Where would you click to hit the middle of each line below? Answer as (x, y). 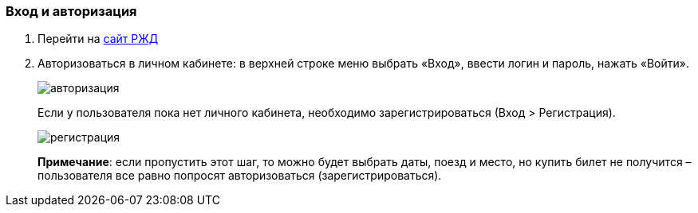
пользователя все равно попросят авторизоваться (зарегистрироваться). (240, 176)
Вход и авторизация (71, 11)
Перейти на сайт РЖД (98, 39)
